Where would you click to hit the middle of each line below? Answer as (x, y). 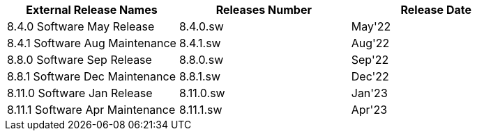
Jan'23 (369, 93)
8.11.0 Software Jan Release (80, 93)
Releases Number (264, 10)
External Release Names (92, 10)
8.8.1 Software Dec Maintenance (91, 76)
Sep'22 (370, 60)
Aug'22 (370, 43)
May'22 (371, 26)
